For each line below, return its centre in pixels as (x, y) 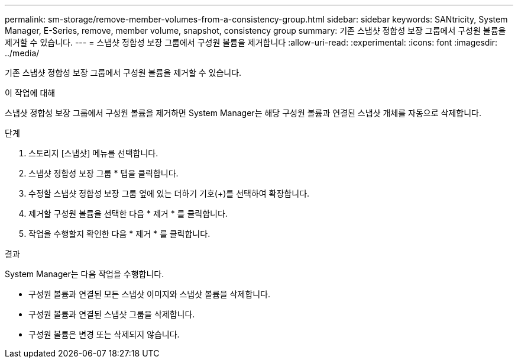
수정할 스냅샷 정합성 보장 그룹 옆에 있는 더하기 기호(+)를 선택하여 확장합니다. (169, 193)
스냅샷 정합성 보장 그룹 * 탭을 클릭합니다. (103, 173)
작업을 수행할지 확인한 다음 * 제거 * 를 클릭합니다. (119, 234)
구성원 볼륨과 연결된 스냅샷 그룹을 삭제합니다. (112, 314)
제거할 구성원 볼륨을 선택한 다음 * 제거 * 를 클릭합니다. (128, 213)
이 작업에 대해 (30, 93)
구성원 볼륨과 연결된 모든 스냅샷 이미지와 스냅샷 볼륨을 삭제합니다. (150, 294)
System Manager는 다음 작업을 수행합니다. (85, 274)
